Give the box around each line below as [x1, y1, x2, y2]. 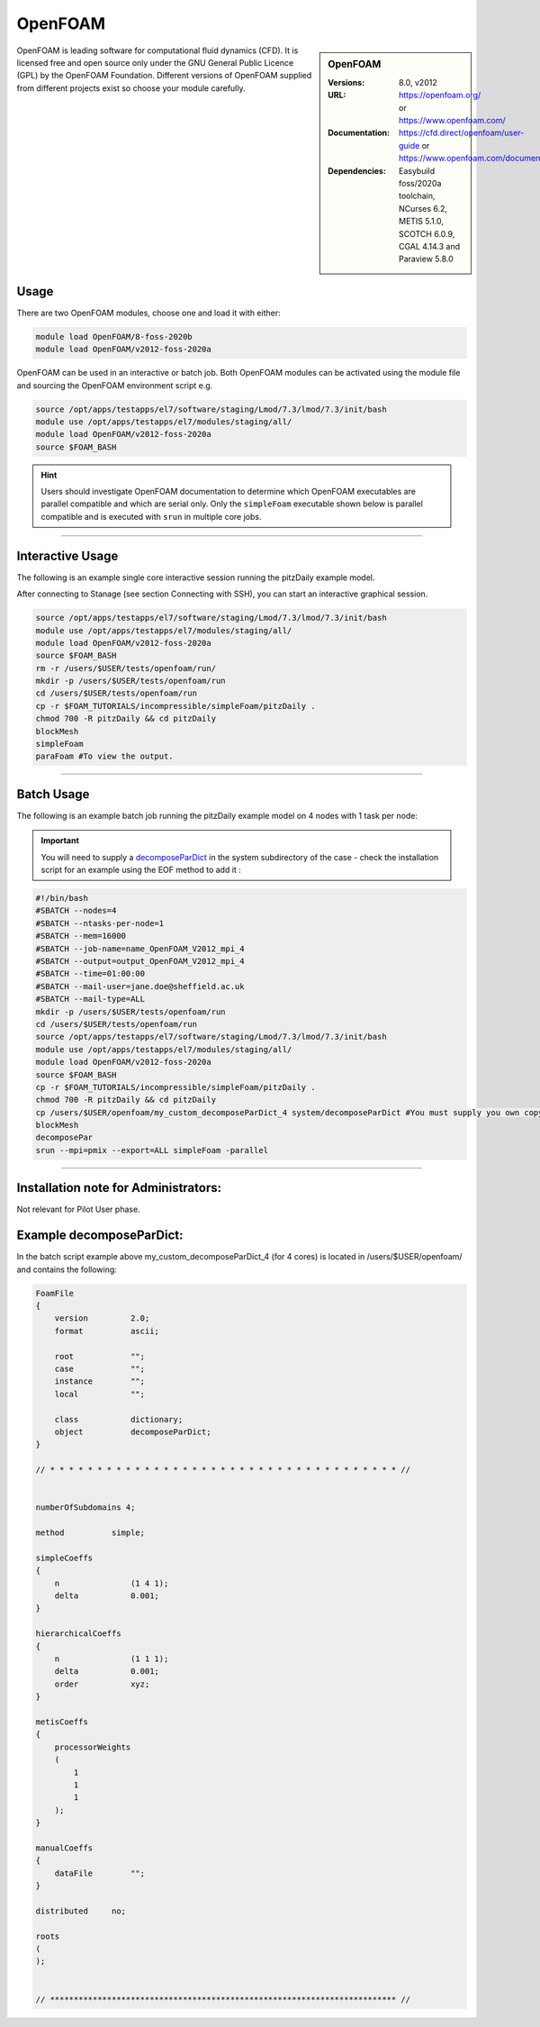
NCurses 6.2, [399, 203, 448, 214]
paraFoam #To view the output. [35, 751, 175, 761]
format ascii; [54, 1325, 159, 1336]
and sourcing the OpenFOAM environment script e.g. [16, 379, 213, 391]
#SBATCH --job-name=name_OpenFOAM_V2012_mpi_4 [35, 943, 245, 954]
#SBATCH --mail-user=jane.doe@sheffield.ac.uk [35, 981, 245, 991]
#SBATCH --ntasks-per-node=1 [35, 918, 165, 928]
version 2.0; [54, 1313, 150, 1323]
